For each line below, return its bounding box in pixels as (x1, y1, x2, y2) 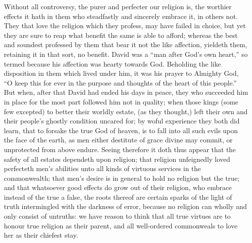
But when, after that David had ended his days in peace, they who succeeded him (4, 87, 248, 97)
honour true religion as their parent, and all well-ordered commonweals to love (4, 220, 237, 230)
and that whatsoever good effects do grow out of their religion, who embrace (4, 182, 232, 192)
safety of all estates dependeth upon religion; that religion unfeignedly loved (4, 154, 231, 164)
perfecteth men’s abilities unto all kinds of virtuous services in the (4, 163, 201, 174)
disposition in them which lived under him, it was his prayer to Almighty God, (4, 68, 239, 78)
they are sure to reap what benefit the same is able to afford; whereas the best (4, 30, 238, 40)
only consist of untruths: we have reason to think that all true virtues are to (4, 211, 231, 221)
